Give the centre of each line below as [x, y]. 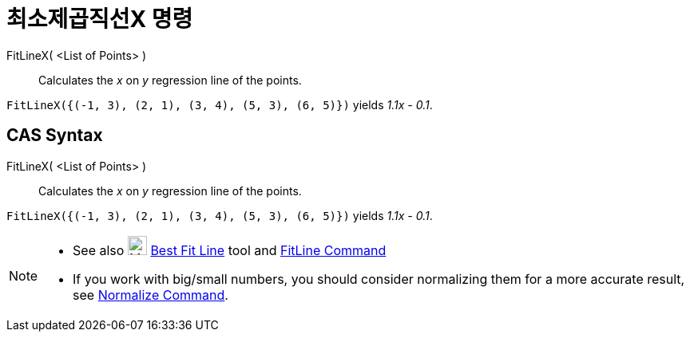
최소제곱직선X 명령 [100, 19]
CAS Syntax [55, 136]
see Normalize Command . [151, 295]
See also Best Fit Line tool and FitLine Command [230, 250]
